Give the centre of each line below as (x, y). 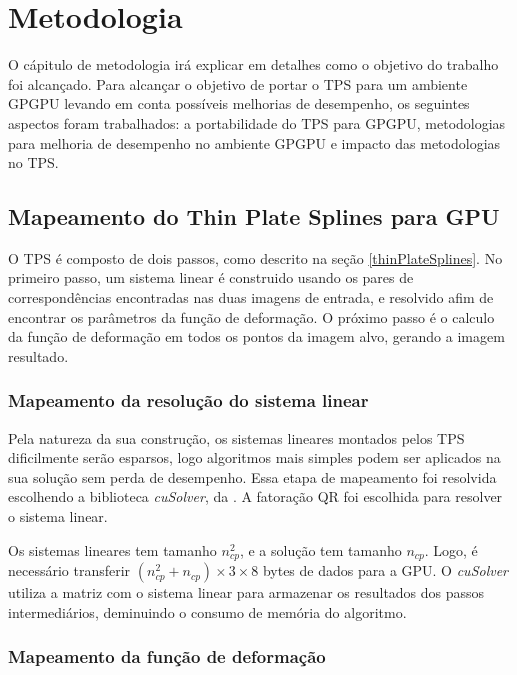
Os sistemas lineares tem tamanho (112, 549)
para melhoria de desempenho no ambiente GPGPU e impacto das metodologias (254, 142)
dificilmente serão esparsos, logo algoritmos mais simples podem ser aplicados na (254, 457)
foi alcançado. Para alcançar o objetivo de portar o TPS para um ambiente (238, 83)
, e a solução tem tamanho (320, 549)
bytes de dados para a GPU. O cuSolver (385, 570)
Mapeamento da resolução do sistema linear (188, 400)
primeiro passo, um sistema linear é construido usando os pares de (211, 277)
